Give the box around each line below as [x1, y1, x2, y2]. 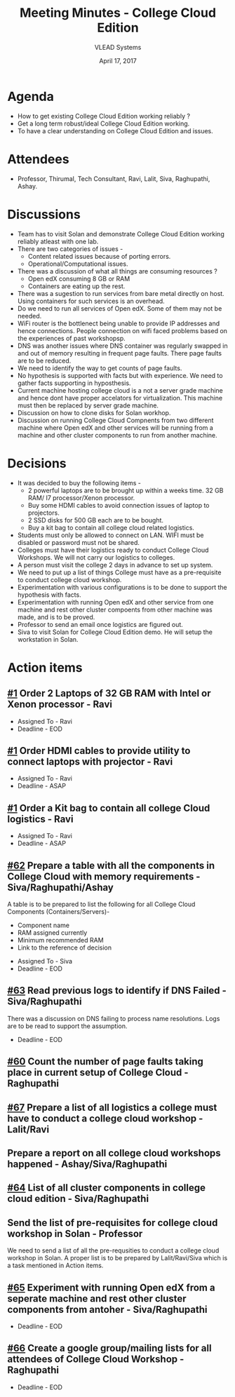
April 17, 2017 [99, 56, 137, 65]
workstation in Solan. [17, 635, 79, 643]
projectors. [27, 508, 60, 517]
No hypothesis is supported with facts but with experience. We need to [17, 371, 223, 379]
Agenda [7, 88, 54, 104]
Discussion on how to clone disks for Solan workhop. [17, 408, 171, 417]
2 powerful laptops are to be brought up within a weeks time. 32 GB [27, 486, 224, 494]
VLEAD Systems [94, 43, 142, 51]
